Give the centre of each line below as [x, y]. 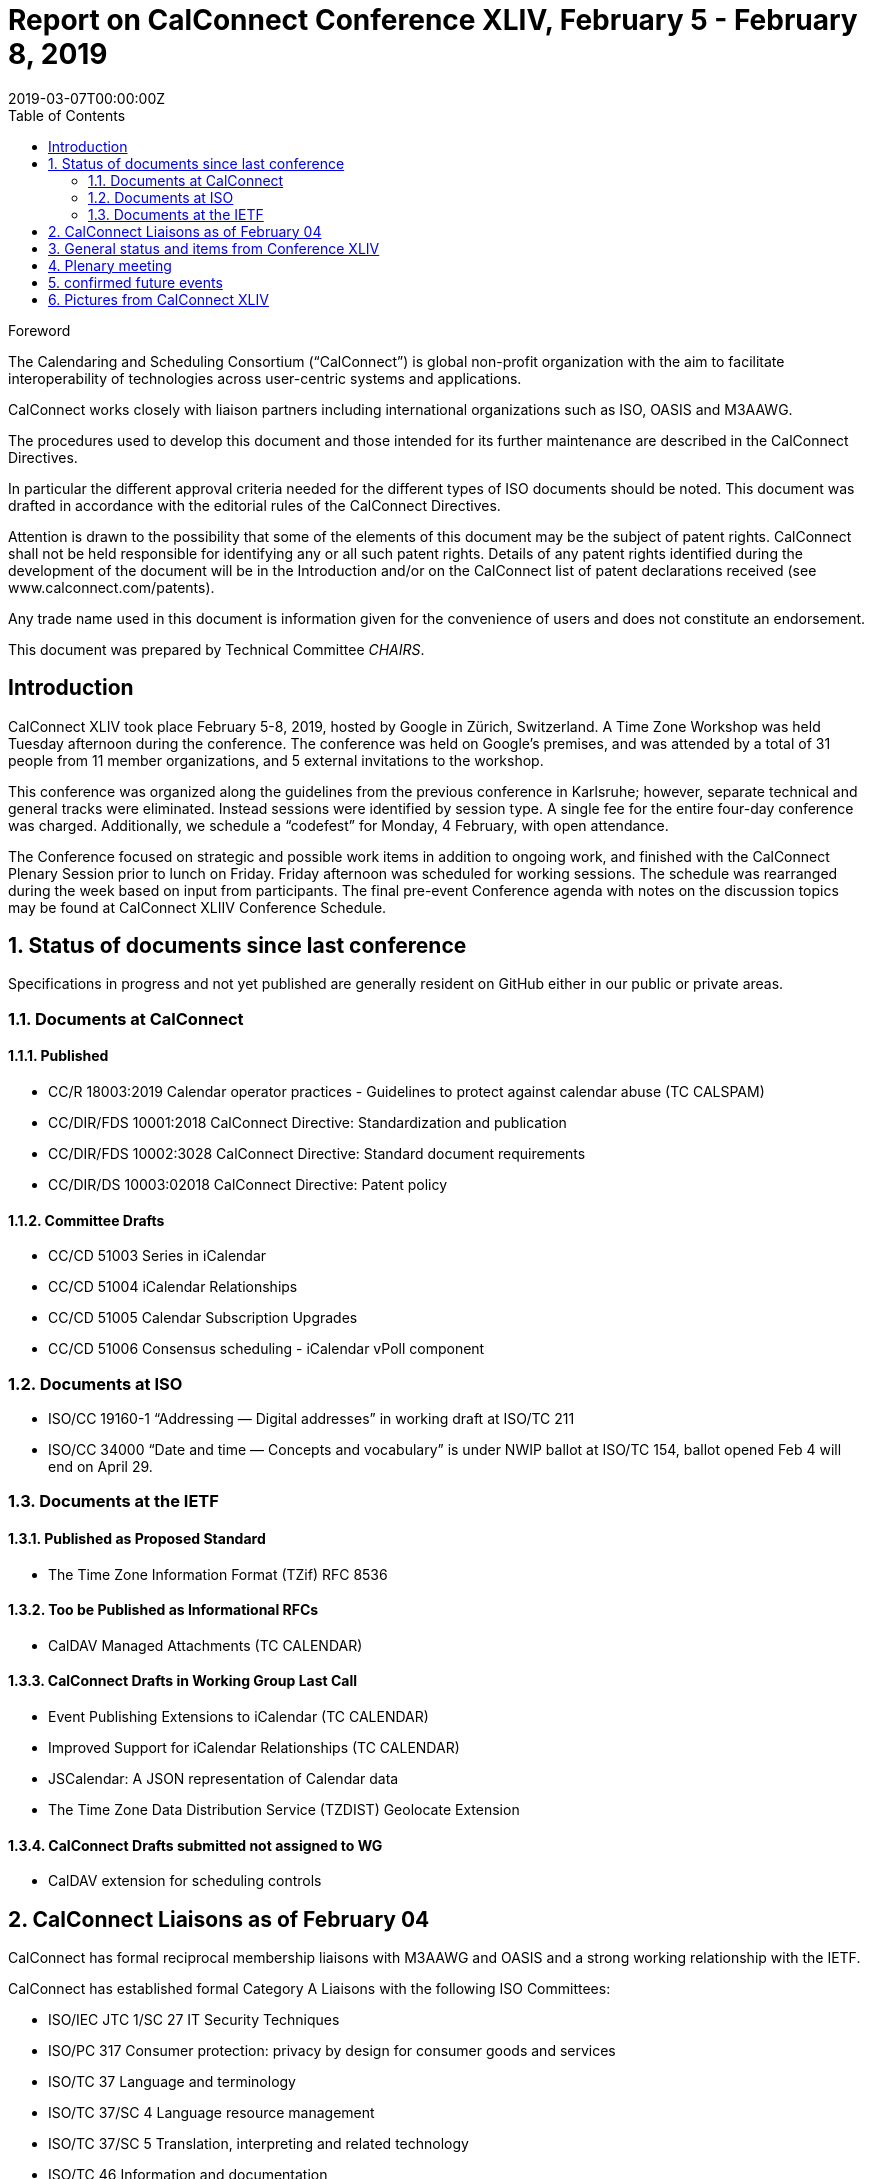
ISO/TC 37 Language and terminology [172, 2082]
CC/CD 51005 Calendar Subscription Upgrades [203, 1318]
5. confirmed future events [135, 282]
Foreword [39, 330]
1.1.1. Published [58, 1056]
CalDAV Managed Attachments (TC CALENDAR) [205, 1645]
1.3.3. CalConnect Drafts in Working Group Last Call [183, 1681]
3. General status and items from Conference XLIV [214, 248]
